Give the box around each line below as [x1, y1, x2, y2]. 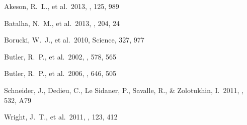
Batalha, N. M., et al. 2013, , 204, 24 [4, 17, 120, 28]
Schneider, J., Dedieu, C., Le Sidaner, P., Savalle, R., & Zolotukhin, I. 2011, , [4, 84, 243, 95]
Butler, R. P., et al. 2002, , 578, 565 [4, 51, 117, 61]
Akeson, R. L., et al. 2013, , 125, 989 [4, 1, 119, 11]
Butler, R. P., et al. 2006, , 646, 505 [4, 68, 117, 78]
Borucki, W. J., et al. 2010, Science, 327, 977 [4, 34, 144, 45]
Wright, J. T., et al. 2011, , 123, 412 [4, 111, 118, 122]
